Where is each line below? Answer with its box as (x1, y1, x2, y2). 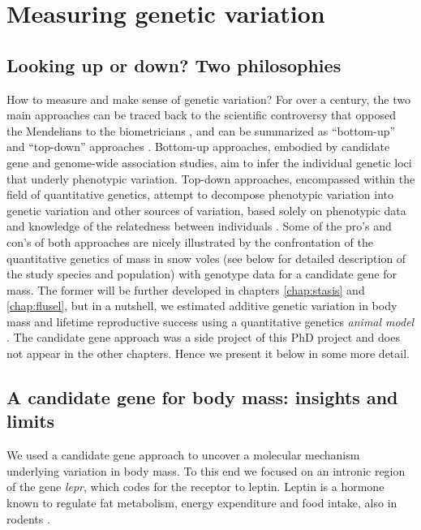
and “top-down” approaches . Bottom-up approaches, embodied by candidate (6, 138, 390, 155)
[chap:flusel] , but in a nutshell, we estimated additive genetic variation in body (6, 297, 397, 314)
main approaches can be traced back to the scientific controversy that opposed (6, 106, 396, 123)
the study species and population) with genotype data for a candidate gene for (6, 265, 397, 282)
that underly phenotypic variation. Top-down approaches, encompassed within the (6, 170, 415, 187)
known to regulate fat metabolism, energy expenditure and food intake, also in (6, 494, 397, 511)
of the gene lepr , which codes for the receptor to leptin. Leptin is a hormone (6, 478, 384, 495)
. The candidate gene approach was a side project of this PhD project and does (6, 329, 400, 346)
